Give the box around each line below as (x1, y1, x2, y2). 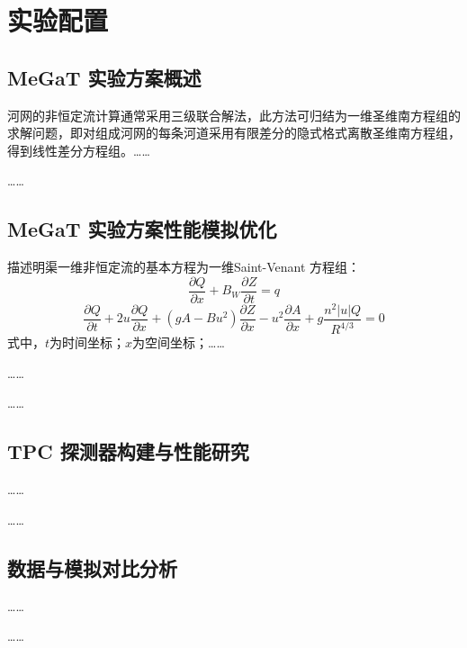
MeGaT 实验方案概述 (7, 63, 202, 91)
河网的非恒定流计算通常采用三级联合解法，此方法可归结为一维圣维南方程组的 (7, 105, 461, 124)
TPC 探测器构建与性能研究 (7, 437, 249, 465)
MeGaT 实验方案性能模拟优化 (7, 215, 277, 243)
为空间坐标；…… (132, 333, 225, 352)
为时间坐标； (49, 333, 126, 352)
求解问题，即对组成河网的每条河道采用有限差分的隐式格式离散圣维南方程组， (7, 123, 461, 142)
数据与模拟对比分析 (7, 553, 177, 581)
